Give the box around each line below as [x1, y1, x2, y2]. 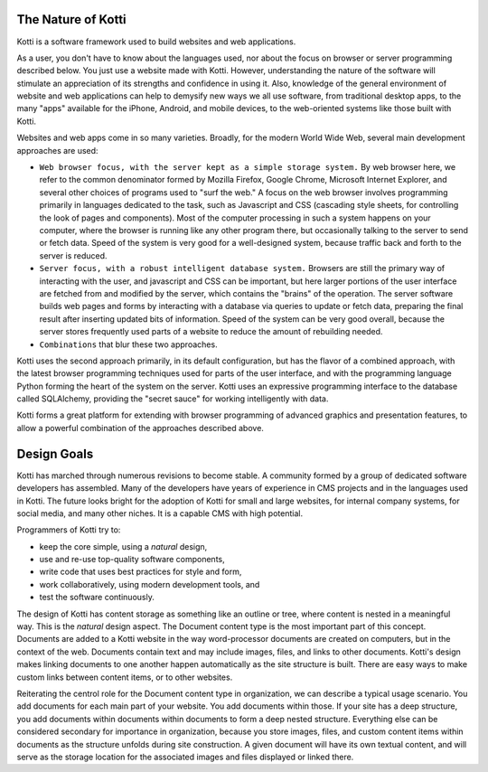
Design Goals [16, 446, 94, 461]
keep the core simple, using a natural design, [39, 541, 208, 551]
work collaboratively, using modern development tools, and [39, 579, 260, 589]
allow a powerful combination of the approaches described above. [16, 422, 264, 433]
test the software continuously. [39, 592, 155, 603]
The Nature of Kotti [16, 12, 127, 27]
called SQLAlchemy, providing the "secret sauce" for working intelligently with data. [16, 393, 329, 404]
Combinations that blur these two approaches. [39, 339, 218, 350]
